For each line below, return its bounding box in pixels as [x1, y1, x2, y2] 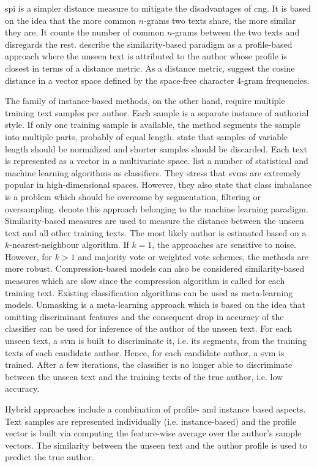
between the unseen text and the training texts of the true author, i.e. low [5, 370, 283, 383]
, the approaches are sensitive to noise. [152, 238, 296, 251]
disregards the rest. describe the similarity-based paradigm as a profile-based [5, 37, 293, 50]
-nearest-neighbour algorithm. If [9, 238, 129, 251]
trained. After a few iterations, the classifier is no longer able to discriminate [5, 358, 293, 371]
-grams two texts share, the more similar [143, 13, 296, 26]
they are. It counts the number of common [5, 26, 165, 39]
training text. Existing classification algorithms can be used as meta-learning [5, 286, 293, 299]
